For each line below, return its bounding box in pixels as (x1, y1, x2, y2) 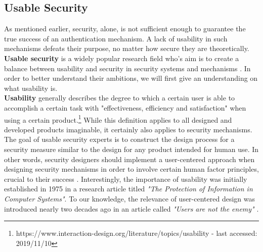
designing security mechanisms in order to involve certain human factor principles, (4, 164, 259, 174)
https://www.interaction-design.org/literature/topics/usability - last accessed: (16, 228, 257, 238)
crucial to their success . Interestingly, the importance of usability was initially (4, 173, 247, 184)
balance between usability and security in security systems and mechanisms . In (4, 63, 251, 73)
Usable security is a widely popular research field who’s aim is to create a (4, 53, 239, 63)
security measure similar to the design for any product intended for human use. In (4, 143, 259, 154)
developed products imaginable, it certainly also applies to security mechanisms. (4, 124, 252, 134)
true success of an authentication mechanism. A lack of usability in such (4, 33, 228, 43)
